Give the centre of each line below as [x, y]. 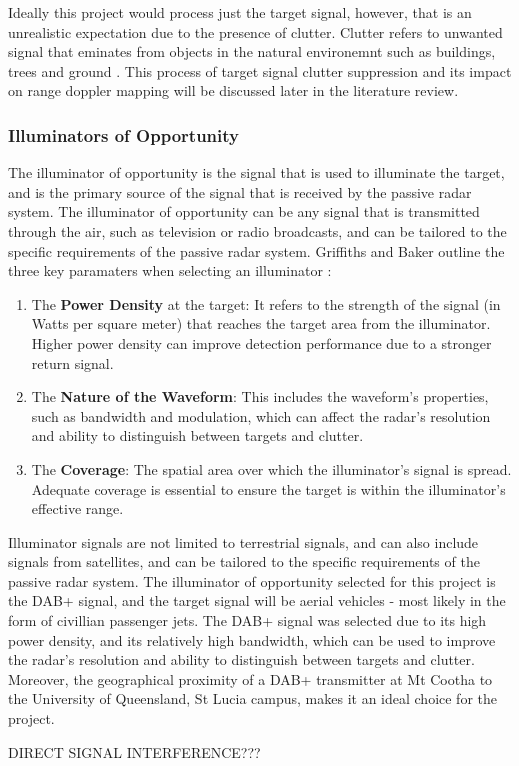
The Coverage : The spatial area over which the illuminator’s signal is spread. [271, 468]
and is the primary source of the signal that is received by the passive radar [240, 191]
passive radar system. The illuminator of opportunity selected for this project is [252, 580]
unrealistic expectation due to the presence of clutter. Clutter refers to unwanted [255, 31]
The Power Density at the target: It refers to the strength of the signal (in [266, 303]
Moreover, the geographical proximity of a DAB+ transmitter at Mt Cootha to [250, 678]
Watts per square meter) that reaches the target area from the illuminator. [261, 323]
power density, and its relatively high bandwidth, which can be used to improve [252, 639]
